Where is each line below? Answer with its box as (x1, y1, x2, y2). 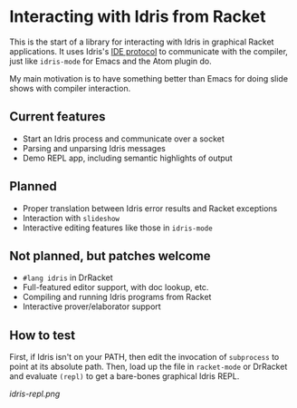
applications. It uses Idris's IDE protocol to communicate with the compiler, (9, 45, 288, 56)
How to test (9, 327, 75, 343)
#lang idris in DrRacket (22, 272, 113, 283)
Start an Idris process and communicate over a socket (22, 133, 225, 144)
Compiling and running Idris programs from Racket (22, 292, 212, 303)
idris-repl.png (9, 388, 61, 400)
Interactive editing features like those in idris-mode (22, 222, 213, 233)
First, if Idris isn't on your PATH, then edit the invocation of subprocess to (9, 352, 280, 363)
